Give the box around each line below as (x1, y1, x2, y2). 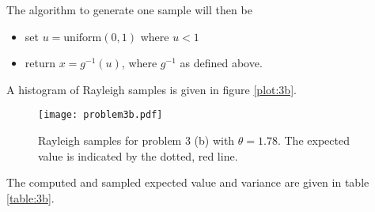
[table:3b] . (6, 189, 55, 206)
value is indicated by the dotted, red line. (38, 147, 238, 164)
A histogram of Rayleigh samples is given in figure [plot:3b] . (6, 81, 297, 97)
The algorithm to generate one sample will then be (6, 2, 252, 17)
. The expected (277, 132, 350, 149)
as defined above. (180, 55, 263, 71)
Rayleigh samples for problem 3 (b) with (38, 132, 235, 149)
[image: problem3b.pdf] (38, 109, 163, 121)
